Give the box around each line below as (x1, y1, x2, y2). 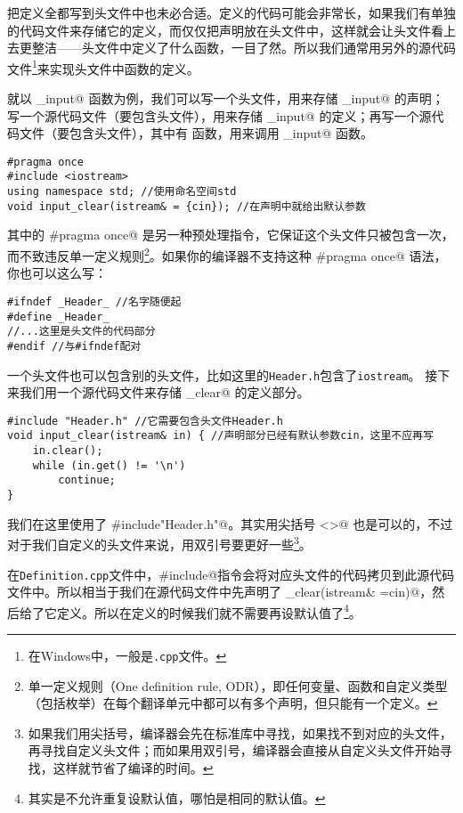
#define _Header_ (7, 310, 110, 323)
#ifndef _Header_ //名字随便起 (7, 295, 182, 308)
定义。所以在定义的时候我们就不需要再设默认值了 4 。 (56, 600, 361, 622)
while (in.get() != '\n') (32, 459, 186, 472)
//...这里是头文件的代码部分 (7, 325, 156, 338)
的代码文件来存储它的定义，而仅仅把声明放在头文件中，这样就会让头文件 (7, 20, 431, 39)
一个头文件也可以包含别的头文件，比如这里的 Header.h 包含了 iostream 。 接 (7, 365, 438, 384)
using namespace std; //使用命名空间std (7, 185, 237, 199)
